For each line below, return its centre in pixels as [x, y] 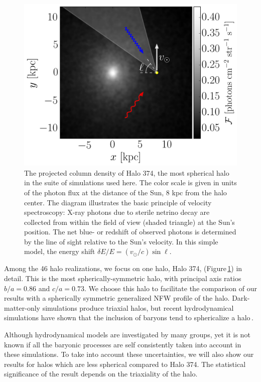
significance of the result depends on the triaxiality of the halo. [101, 374]
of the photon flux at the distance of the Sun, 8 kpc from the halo [125, 192]
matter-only [22, 307]
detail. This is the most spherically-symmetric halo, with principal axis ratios [123, 278]
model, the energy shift [60, 251]
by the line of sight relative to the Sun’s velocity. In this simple [121, 241]
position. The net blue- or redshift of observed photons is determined [130, 232]
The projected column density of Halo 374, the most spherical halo [127, 172]
